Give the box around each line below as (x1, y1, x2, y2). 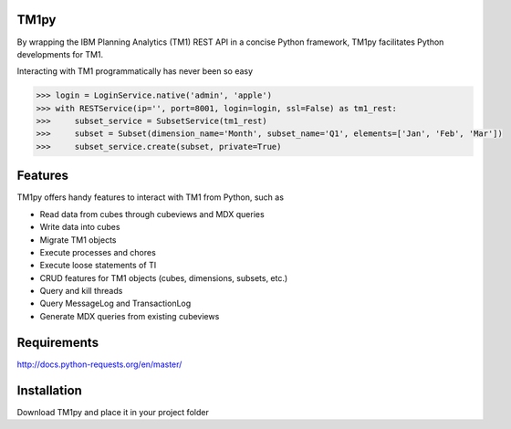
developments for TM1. (16, 48, 104, 59)
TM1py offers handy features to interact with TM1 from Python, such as (16, 192, 285, 203)
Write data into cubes (39, 222, 120, 233)
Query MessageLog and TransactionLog (39, 298, 192, 309)
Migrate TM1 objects (39, 234, 117, 246)
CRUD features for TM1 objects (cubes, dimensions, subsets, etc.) (39, 272, 288, 283)
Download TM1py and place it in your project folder (16, 406, 209, 417)
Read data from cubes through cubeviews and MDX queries (39, 208, 265, 219)
